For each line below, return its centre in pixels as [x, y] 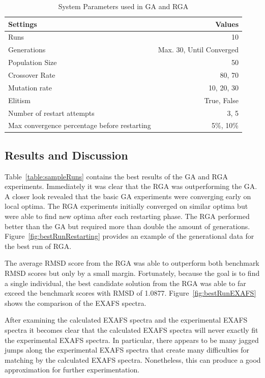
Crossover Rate [32, 74]
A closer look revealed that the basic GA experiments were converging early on [128, 196]
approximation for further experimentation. [72, 370]
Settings [23, 24]
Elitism [19, 100]
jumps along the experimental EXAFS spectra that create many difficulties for [127, 350]
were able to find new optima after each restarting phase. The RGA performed [127, 216]
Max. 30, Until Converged [198, 50]
